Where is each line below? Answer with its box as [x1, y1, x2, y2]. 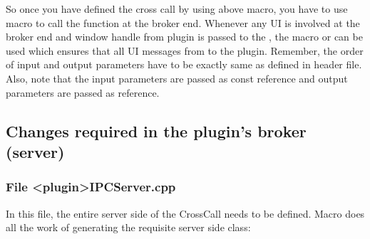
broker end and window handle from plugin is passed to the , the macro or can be [6, 29, 363, 44]
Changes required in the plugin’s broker [6, 119, 307, 142]
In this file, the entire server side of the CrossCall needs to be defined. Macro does [6, 206, 365, 221]
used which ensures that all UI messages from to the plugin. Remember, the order [6, 43, 364, 58]
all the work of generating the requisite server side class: [6, 220, 251, 235]
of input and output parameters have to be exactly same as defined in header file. [6, 57, 362, 72]
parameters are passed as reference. [6, 85, 160, 100]
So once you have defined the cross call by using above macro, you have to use [6, 1, 348, 16]
